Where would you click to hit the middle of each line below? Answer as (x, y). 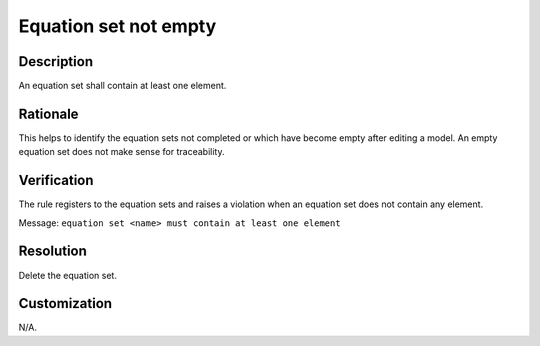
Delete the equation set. (67, 275)
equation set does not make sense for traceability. (121, 152)
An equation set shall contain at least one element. (122, 86)
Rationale (48, 113)
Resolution (52, 251)
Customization (65, 303)
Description (56, 61)
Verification (56, 180)
